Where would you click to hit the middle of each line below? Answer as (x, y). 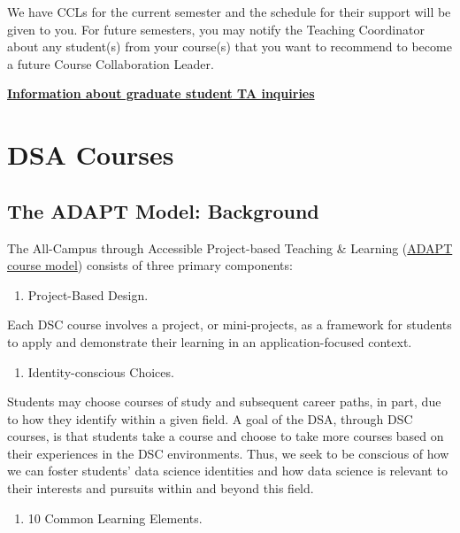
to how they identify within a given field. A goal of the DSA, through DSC (210, 418)
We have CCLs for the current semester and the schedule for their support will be (229, 12)
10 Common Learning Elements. (115, 518)
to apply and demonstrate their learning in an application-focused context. (210, 341)
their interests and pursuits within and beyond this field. (161, 488)
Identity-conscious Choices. (101, 371)
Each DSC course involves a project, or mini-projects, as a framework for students (230, 324)
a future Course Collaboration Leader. (111, 63)
